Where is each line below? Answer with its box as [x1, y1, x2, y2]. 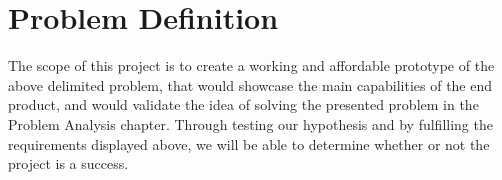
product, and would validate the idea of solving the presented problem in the [8, 94, 479, 115]
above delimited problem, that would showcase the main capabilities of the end [8, 74, 493, 95]
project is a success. [8, 153, 129, 174]
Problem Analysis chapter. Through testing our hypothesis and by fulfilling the [8, 113, 493, 134]
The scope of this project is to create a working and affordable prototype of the [8, 55, 495, 76]
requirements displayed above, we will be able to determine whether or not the [8, 133, 490, 154]
